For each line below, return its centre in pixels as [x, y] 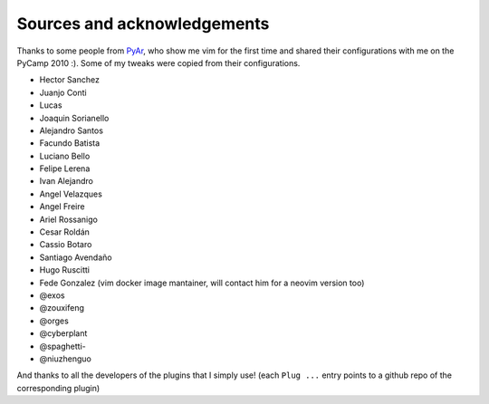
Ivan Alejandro [67, 181]
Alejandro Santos [72, 130]
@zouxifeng [62, 308]
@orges [54, 321]
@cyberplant [63, 333]
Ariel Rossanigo [69, 219]
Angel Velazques [71, 194]
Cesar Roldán [65, 232]
